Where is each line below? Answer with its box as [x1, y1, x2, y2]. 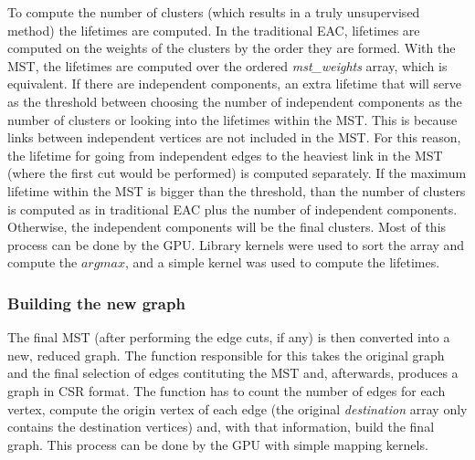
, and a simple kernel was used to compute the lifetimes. [125, 253, 440, 272]
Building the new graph [7, 291, 185, 314]
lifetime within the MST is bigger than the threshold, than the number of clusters [7, 181, 466, 200]
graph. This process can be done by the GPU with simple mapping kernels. [7, 434, 428, 454]
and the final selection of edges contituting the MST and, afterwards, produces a [7, 363, 459, 382]
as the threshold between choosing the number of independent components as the [7, 91, 462, 110]
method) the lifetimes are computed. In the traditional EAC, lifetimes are [7, 20, 420, 39]
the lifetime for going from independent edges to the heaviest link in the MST [7, 145, 443, 164]
